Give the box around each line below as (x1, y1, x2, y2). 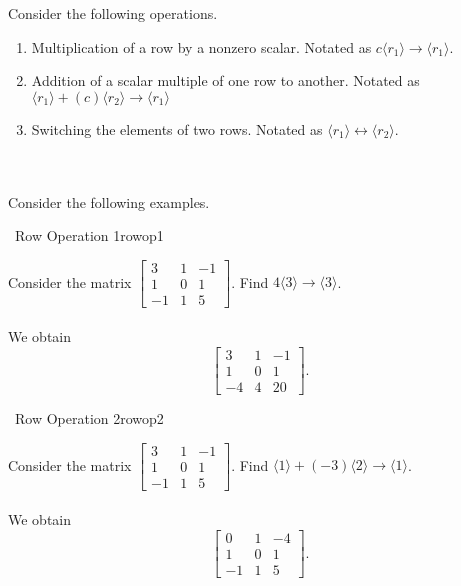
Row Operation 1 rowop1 (14, 225, 164, 246)
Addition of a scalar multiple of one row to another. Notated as (31, 70, 420, 91)
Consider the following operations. (8, 3, 218, 23)
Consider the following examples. (8, 191, 210, 212)
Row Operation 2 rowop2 (14, 408, 164, 429)
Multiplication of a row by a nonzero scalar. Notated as (31, 36, 372, 57)
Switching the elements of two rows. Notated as (31, 118, 323, 139)
